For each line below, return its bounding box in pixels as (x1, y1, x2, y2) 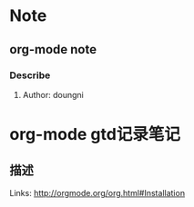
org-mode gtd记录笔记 (9, 124, 180, 145)
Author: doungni (22, 89, 84, 100)
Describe (9, 69, 51, 82)
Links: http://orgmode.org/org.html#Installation (9, 187, 185, 198)
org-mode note (9, 42, 97, 57)
